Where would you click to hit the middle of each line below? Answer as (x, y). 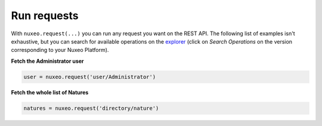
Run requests (45, 16)
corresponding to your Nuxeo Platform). (60, 50)
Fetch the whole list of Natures (50, 92)
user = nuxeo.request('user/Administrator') (90, 77)
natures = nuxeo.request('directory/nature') (91, 108)
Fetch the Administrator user (47, 61)
